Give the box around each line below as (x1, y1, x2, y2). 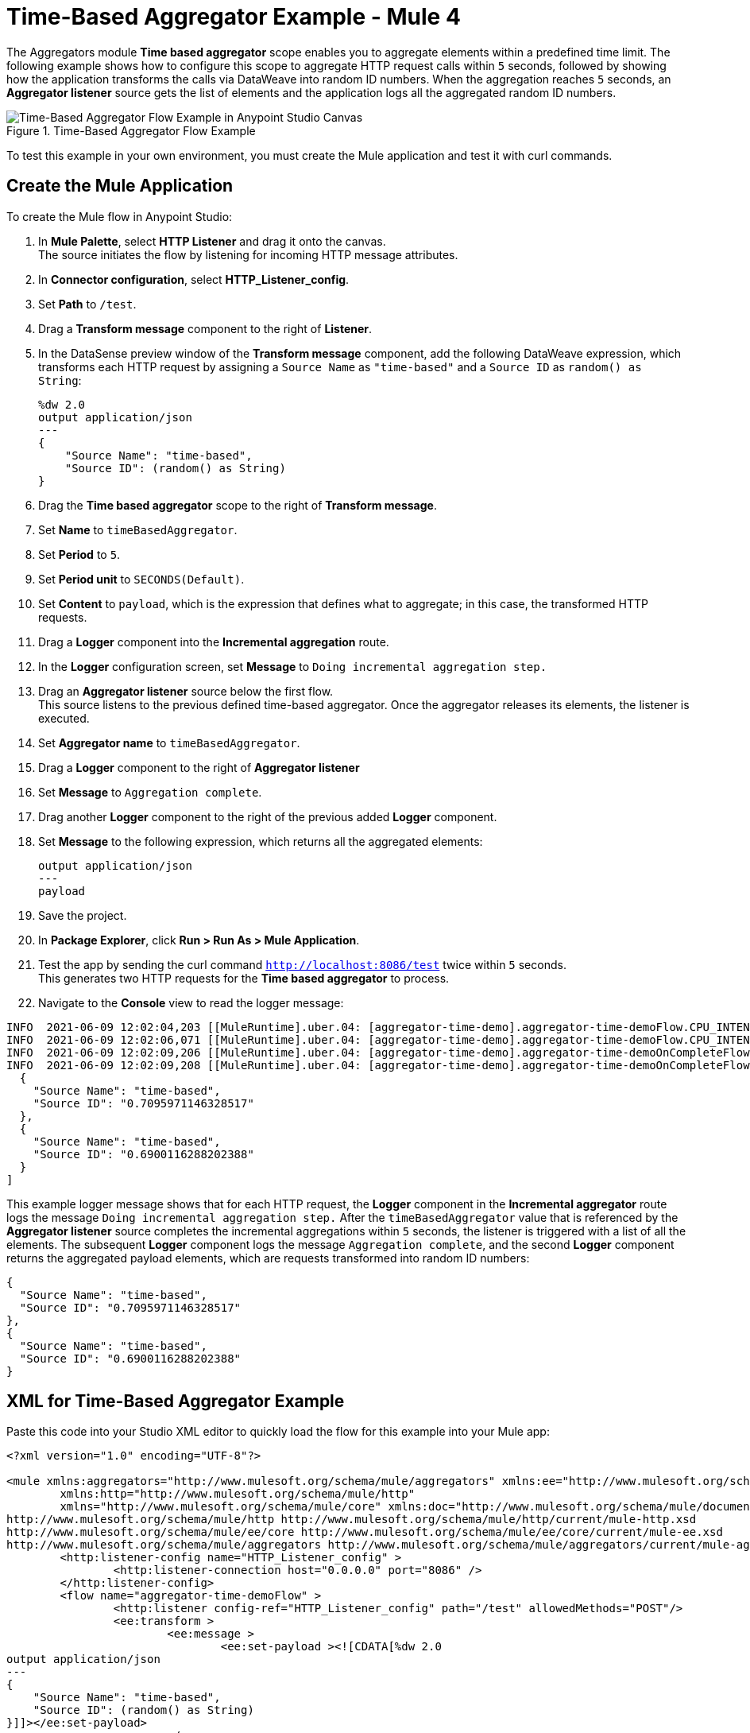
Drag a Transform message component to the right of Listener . (38, 321, 373, 335)
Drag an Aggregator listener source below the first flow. (38, 684, 334, 698)
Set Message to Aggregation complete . (38, 785, 262, 799)
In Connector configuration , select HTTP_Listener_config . (38, 272, 350, 286)
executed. (38, 711, 90, 725)
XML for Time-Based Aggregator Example (6, 1391, 345, 1412)
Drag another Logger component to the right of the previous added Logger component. (38, 809, 497, 824)
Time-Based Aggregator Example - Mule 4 (6, 3, 461, 30)
